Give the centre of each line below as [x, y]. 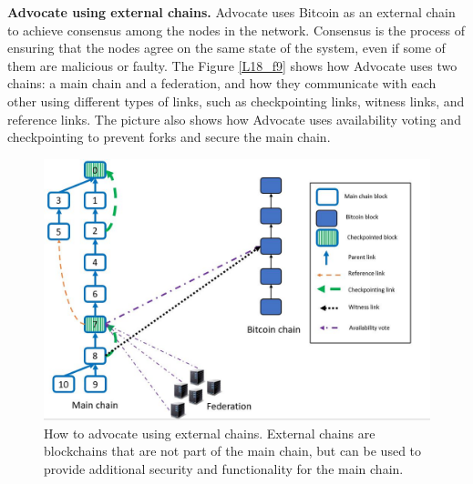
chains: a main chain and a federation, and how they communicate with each [222, 83]
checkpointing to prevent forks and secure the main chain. [169, 137]
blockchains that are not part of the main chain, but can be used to [233, 451]
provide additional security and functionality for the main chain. [224, 468]
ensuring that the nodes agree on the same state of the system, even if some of [226, 48]
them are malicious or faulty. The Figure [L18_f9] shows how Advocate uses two [232, 65]
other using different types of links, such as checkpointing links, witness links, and [236, 101]
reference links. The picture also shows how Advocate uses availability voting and [234, 119]
